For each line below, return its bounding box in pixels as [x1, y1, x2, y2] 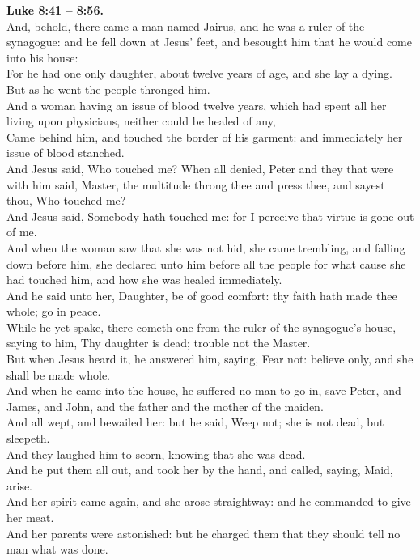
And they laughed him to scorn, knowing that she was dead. [6, 445, 306, 462]
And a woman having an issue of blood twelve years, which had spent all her [6, 96, 387, 113]
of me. [6, 223, 37, 240]
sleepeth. [6, 430, 50, 447]
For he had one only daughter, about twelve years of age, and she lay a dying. [6, 65, 392, 82]
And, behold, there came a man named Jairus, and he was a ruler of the [6, 17, 365, 34]
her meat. [6, 509, 54, 525]
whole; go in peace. [6, 303, 101, 320]
